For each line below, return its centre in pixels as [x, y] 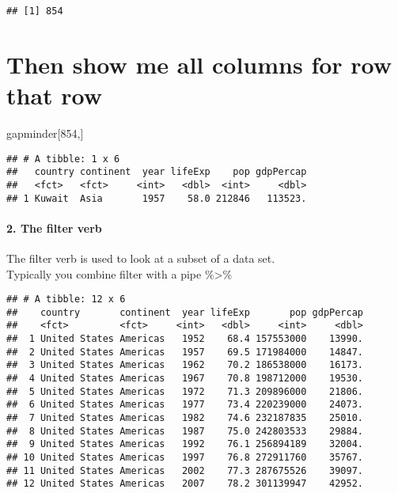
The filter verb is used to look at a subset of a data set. [141, 258]
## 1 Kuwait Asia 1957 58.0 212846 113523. [157, 198]
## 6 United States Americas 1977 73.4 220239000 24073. [185, 405]
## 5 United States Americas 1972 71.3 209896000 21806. [185, 391]
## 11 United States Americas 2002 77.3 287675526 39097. [185, 470]
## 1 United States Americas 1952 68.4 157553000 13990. [185, 339]
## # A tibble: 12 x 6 [66, 300]
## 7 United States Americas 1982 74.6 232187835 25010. [185, 418]
